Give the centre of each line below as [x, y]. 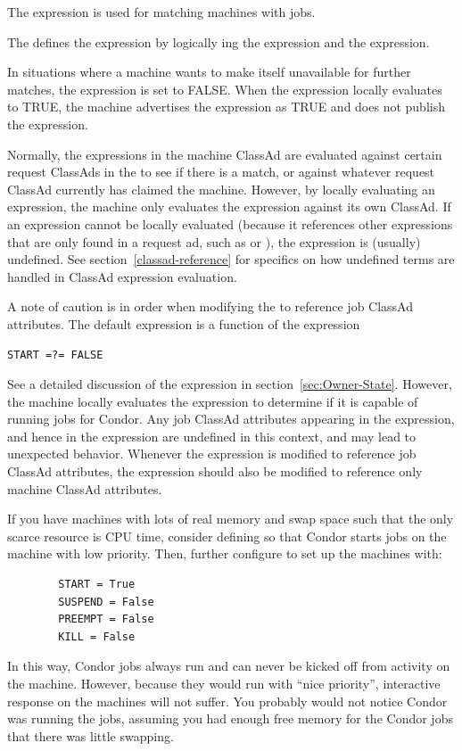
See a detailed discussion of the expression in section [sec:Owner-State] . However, [230, 384]
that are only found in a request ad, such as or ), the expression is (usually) [214, 241]
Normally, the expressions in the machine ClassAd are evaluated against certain [225, 154]
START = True [97, 585]
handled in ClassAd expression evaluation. [122, 276]
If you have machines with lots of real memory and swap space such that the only [231, 519]
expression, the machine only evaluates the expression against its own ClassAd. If [229, 206]
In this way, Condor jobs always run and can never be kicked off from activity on [229, 666]
